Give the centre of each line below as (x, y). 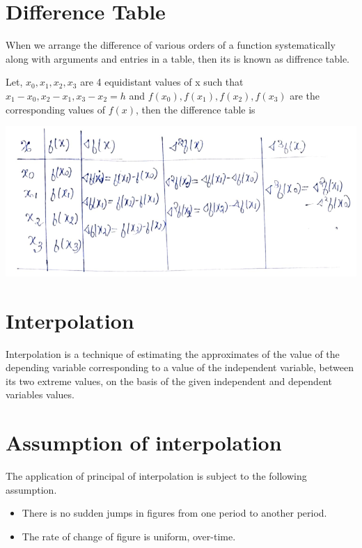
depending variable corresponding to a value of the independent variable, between (180, 367)
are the (305, 95)
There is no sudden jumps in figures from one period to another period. (174, 513)
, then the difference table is (196, 109)
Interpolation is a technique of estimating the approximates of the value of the (173, 353)
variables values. (40, 394)
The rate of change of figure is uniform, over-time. (129, 536)
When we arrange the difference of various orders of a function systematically (171, 45)
